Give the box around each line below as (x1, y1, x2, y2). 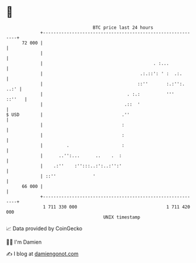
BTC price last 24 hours (93, 25, 154, 30)
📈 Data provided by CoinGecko (6, 225, 83, 232)
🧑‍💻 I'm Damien (6, 238, 42, 245)
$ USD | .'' (6, 111, 130, 118)
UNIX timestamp (103, 214, 141, 220)
